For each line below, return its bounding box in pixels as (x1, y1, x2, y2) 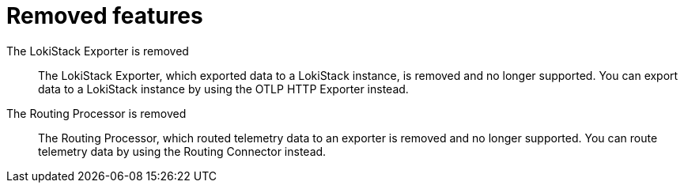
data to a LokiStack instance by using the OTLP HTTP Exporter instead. (38, 81, 409, 96)
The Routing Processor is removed (6, 106, 187, 120)
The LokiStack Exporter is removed (6, 43, 189, 58)
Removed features (6, 2, 203, 29)
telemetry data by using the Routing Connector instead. (38, 144, 327, 158)
